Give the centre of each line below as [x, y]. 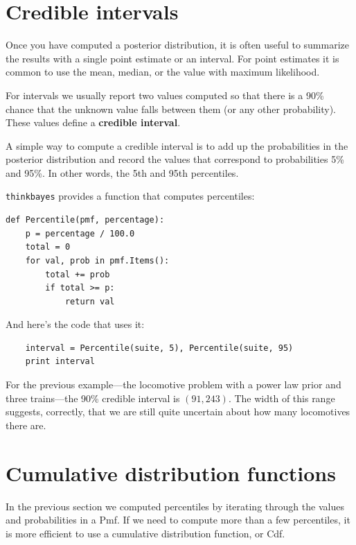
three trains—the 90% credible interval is [93, 398]
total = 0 [48, 247]
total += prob [78, 274]
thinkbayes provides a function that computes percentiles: [130, 196]
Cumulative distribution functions [171, 473]
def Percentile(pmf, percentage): [85, 220]
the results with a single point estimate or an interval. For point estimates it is [172, 58]
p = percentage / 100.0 [80, 233]
